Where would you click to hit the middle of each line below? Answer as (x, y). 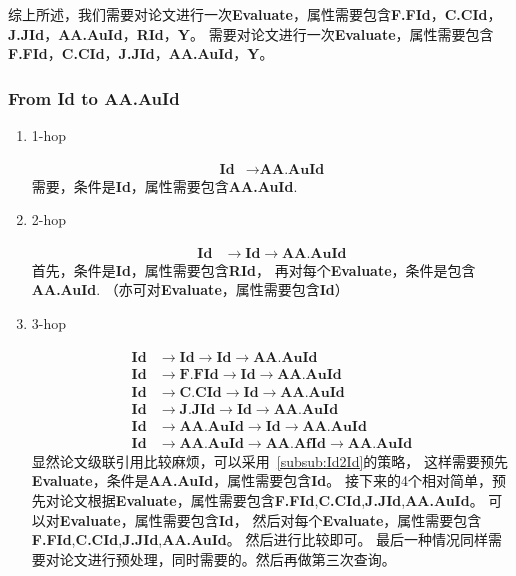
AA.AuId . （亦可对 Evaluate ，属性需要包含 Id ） (190, 289)
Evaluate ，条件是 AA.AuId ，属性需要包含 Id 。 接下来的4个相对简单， (261, 480)
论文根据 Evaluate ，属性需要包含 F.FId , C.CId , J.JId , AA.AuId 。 (271, 500)
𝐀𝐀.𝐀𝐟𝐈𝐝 (296, 443)
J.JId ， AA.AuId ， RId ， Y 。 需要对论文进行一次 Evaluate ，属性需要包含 (251, 33)
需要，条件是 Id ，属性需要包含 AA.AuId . (164, 185)
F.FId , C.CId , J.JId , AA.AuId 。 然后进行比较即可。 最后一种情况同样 (260, 539)
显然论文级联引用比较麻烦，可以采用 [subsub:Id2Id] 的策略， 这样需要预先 (269, 460)
